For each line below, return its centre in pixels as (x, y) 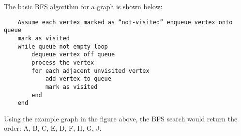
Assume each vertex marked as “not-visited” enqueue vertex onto (125, 22)
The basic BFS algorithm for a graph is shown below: (83, 6)
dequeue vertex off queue (73, 55)
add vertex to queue (78, 79)
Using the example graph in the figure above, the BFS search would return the (121, 118)
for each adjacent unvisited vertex (90, 71)
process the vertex (63, 62)
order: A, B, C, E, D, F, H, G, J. (53, 128)
